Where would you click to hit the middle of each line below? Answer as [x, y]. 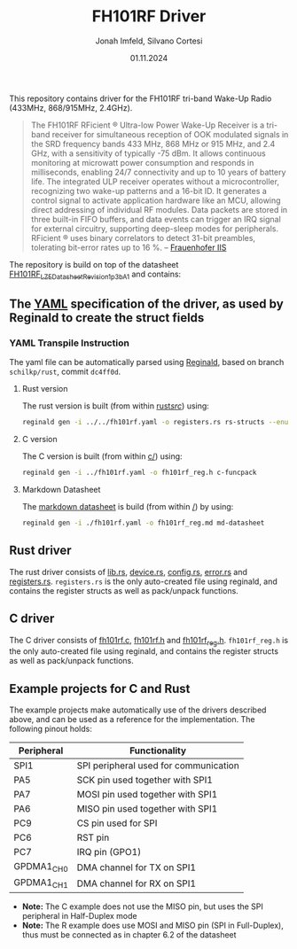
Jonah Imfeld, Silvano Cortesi [149, 41]
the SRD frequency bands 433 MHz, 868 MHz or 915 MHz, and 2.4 [153, 144]
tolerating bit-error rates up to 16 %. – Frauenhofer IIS [129, 247]
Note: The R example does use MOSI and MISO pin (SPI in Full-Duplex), [152, 925]
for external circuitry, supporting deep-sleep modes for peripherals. [155, 229]
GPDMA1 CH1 [41, 883]
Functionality [158, 751]
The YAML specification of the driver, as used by [146, 304]
